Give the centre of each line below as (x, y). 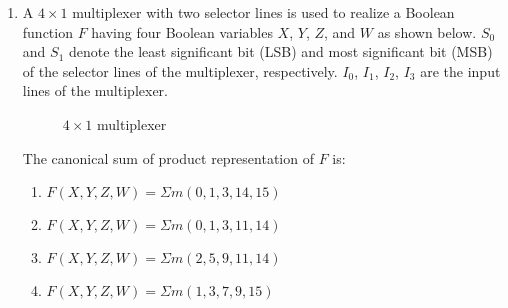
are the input (460, 70)
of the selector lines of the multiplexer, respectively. (180, 70)
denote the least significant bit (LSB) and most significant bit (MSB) (280, 51)
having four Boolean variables (182, 31)
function (47, 31)
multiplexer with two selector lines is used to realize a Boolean (263, 12)
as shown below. (427, 31)
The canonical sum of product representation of (168, 157)
